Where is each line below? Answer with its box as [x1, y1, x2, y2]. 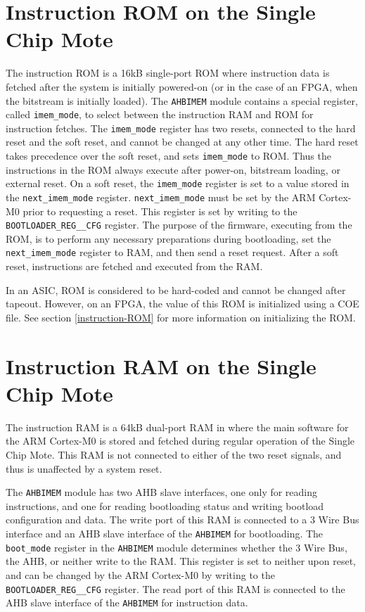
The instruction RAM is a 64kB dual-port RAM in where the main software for [6, 419, 349, 434]
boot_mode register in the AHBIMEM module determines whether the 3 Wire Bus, [6, 540, 347, 554]
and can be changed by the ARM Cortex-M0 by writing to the [6, 567, 275, 582]
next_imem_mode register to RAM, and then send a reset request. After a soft [6, 245, 339, 260]
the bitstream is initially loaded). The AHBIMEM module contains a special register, [6, 93, 358, 108]
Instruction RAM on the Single [6, 351, 316, 380]
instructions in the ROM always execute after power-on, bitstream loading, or [6, 162, 340, 177]
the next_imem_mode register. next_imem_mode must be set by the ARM [6, 189, 316, 204]
